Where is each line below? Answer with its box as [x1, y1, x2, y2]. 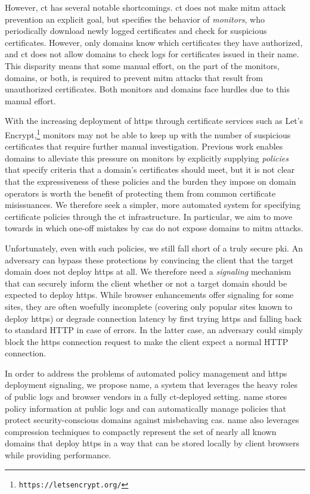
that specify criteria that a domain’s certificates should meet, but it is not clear [5, 163, 295, 176]
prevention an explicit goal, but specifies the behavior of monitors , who [5, 13, 265, 25]
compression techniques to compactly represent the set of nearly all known [5, 425, 277, 437]
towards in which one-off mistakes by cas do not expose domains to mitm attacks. [5, 222, 303, 234]
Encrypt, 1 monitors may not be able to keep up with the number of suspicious [5, 126, 291, 141]
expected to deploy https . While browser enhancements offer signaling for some [5, 288, 294, 301]
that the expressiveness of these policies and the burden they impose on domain [5, 175, 296, 187]
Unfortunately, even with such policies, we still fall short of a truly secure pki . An [5, 241, 303, 254]
